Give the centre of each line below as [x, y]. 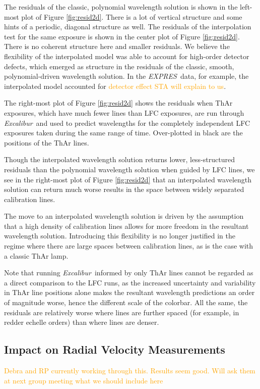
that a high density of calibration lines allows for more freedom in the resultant [126, 226]
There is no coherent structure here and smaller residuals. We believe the [117, 46]
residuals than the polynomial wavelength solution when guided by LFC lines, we [129, 169]
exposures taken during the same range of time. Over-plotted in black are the [123, 133]
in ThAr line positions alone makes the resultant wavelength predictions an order [129, 292]
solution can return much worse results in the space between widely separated [124, 189]
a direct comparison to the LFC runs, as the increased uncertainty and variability [130, 282]
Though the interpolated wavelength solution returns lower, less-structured [119, 159]
